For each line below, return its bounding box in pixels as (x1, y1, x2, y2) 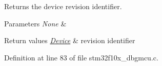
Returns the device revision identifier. (4, 1, 122, 11)
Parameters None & (4, 18, 67, 28)
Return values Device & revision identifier (4, 35, 135, 46)
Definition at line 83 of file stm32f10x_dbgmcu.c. (4, 52, 158, 62)
